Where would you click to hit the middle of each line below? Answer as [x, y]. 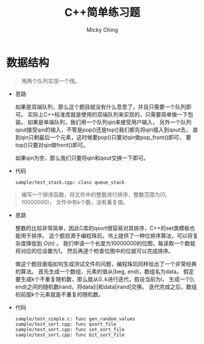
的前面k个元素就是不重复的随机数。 [59, 294]
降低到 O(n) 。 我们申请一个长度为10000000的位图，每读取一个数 [108, 243]
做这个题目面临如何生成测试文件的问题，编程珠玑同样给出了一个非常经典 [106, 263]
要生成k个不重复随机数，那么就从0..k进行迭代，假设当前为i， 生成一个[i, [105, 279]
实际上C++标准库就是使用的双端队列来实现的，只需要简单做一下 [107, 114]
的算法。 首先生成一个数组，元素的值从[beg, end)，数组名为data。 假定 [105, 271]
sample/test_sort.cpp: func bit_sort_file [70, 335]
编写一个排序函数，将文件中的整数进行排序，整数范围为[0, [94, 194]
